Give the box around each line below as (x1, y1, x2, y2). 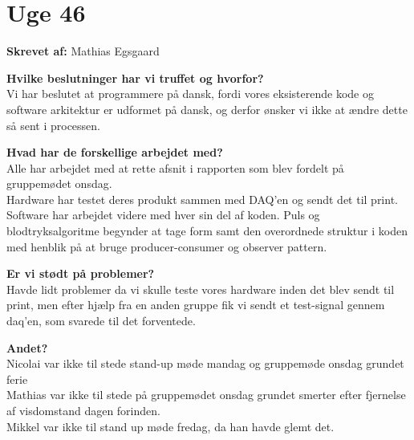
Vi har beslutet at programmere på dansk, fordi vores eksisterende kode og (6, 85, 374, 102)
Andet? (6, 339, 48, 356)
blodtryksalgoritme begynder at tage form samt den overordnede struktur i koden (6, 222, 408, 239)
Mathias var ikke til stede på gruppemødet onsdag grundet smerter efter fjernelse (6, 386, 406, 403)
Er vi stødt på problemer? (6, 265, 155, 282)
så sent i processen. (6, 116, 100, 133)
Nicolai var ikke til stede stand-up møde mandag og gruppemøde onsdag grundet (6, 355, 404, 372)
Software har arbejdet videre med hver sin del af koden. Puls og (6, 206, 320, 223)
